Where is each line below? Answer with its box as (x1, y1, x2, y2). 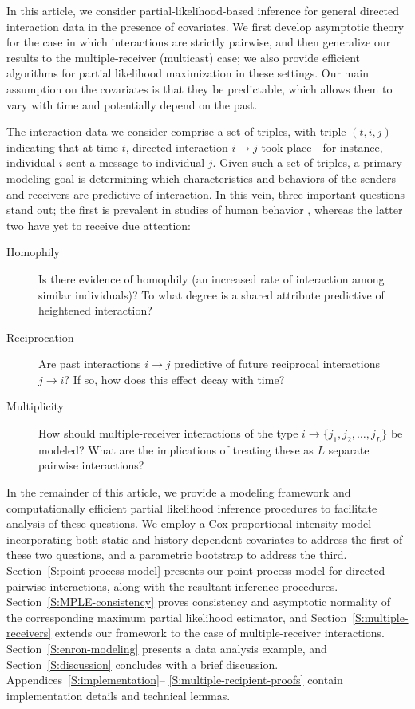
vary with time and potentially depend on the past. (6, 96, 258, 113)
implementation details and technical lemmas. (6, 687, 231, 703)
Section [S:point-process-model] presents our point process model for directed (6, 562, 385, 579)
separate (328, 441, 370, 457)
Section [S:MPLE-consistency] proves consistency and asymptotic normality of (6, 593, 391, 610)
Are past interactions (38, 355, 141, 372)
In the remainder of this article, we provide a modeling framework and (6, 484, 351, 501)
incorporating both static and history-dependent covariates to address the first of (6, 530, 403, 547)
